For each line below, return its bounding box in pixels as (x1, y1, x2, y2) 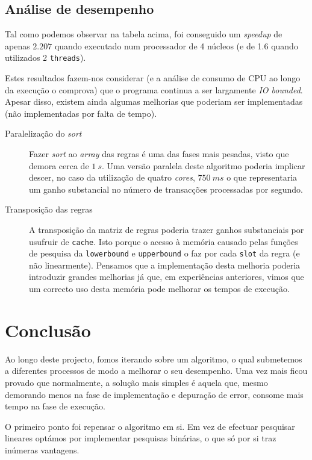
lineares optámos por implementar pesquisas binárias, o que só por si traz (5, 432, 276, 444)
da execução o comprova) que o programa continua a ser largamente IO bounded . (5, 83, 303, 96)
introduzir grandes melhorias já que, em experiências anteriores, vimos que (29, 270, 304, 283)
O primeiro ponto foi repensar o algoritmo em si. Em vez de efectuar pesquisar (5, 420, 295, 432)
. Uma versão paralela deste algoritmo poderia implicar (101, 159, 305, 172)
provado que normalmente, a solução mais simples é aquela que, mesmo (5, 376, 268, 388)
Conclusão (5, 317, 91, 342)
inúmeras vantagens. (5, 443, 80, 456)
